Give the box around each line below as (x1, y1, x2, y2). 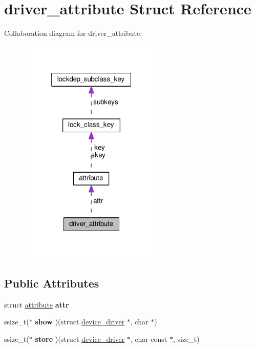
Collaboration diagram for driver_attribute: (4, 28, 142, 38)
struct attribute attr (4, 299, 69, 310)
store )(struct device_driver (35, 334, 125, 344)
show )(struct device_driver (35, 316, 125, 327)
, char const (131, 334, 167, 344)
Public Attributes (4, 275, 99, 291)
